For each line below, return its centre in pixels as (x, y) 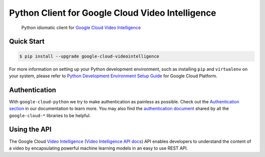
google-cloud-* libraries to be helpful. (50, 115)
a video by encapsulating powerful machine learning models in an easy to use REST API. (99, 148)
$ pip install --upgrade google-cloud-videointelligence (89, 56)
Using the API (30, 130)
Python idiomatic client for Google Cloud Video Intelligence (81, 28)
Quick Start (27, 42)
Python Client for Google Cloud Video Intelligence (113, 13)
